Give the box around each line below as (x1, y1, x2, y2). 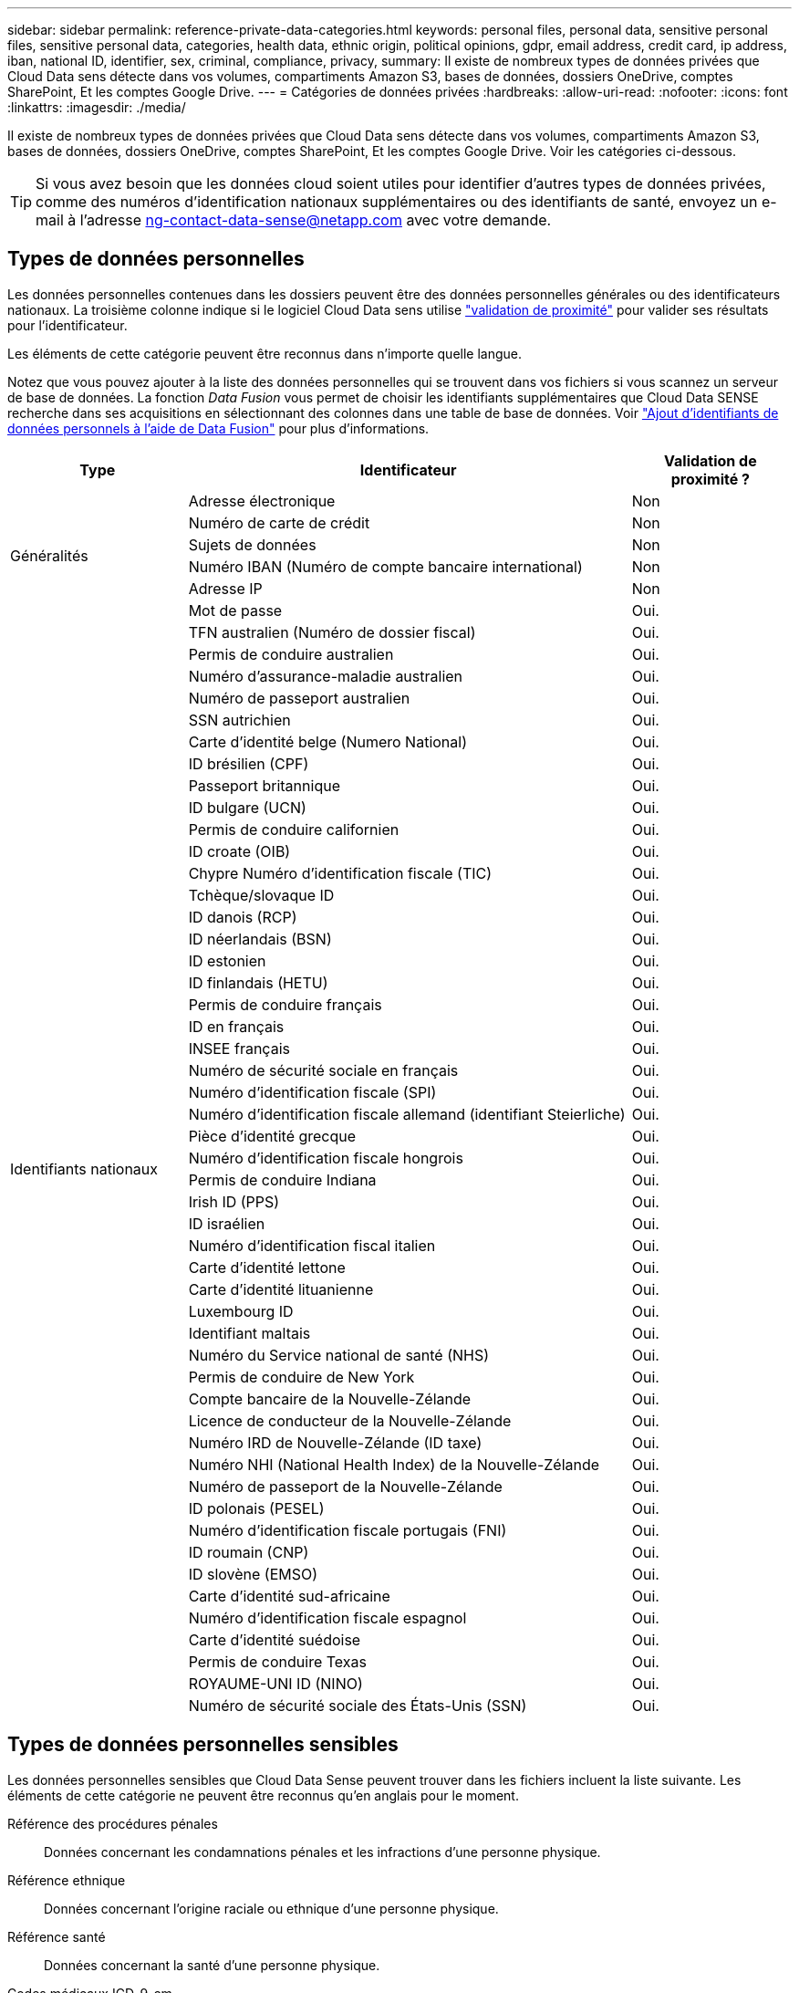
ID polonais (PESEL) (188, 1498, 325, 1518)
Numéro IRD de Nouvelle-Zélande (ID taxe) (188, 1433, 483, 1452)
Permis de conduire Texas (188, 1652, 367, 1671)
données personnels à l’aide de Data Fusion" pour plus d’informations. (7, 420, 430, 436)
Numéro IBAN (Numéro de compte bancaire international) (188, 557, 583, 576)
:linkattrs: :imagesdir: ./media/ (7, 99, 186, 115)
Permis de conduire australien (188, 644, 394, 663)
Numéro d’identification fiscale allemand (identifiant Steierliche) (188, 1104, 626, 1123)
